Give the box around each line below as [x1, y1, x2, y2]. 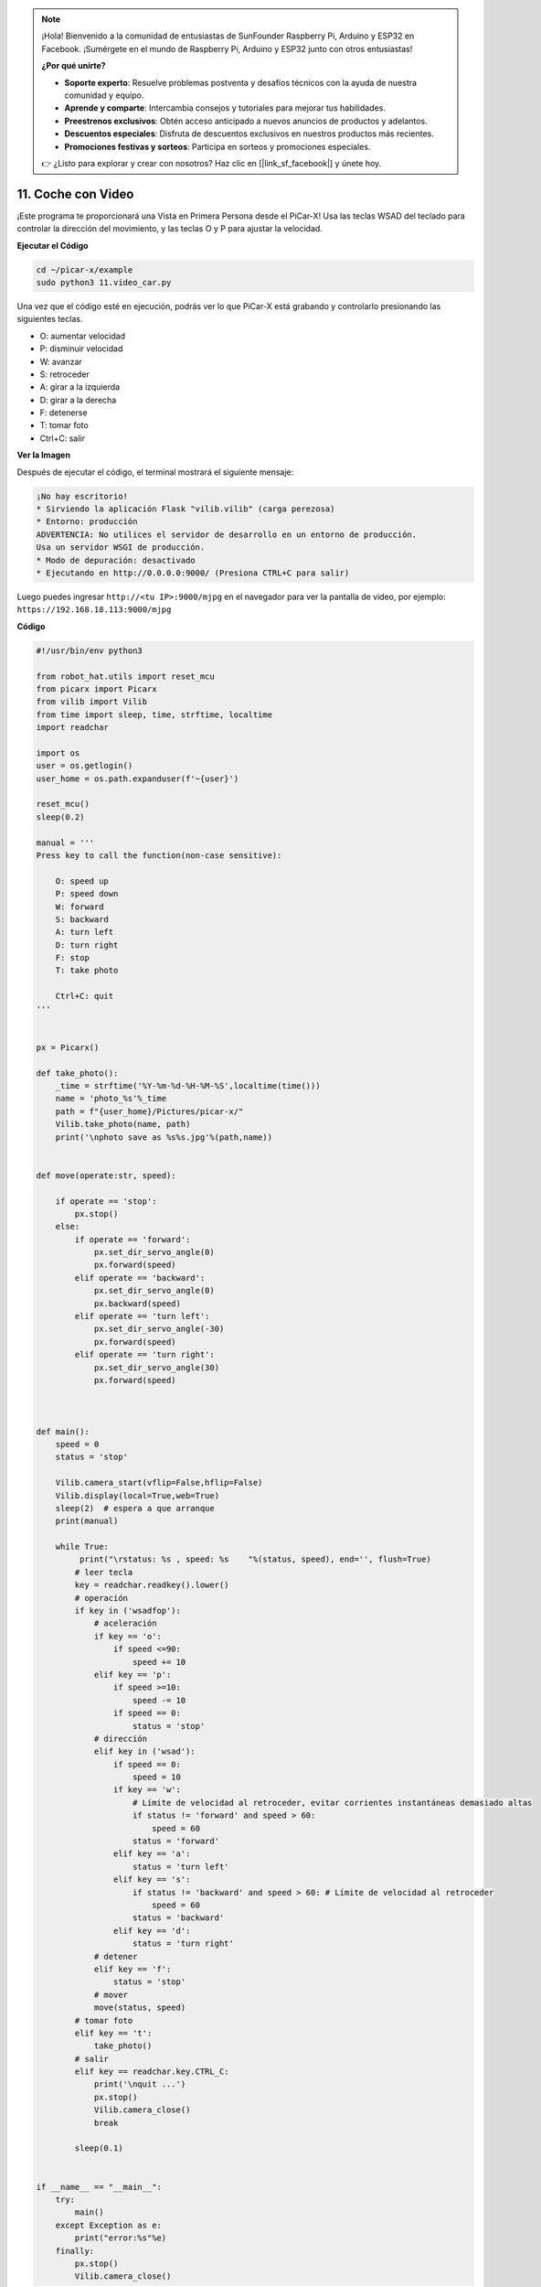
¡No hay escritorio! [36, 490, 128, 501]
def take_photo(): [36, 1068, 119, 1079]
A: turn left [55, 927, 114, 938]
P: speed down [55, 888, 119, 899]
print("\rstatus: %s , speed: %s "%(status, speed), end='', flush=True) [79, 1554, 431, 1564]
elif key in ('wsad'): [93, 1746, 196, 1756]
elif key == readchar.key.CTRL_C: [74, 2067, 229, 2077]
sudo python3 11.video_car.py [36, 277, 172, 287]
